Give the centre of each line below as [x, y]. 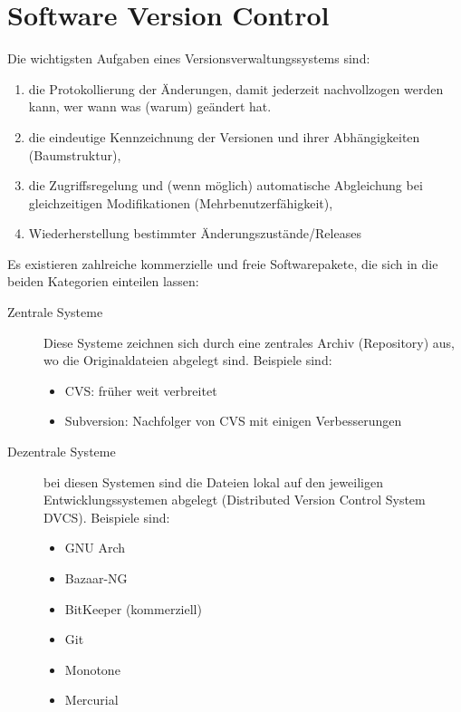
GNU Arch [95, 548]
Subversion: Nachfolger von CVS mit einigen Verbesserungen [233, 421]
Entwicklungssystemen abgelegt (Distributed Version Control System [235, 500]
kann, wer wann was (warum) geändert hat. [150, 106]
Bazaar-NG [96, 578]
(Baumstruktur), [75, 154]
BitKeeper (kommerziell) [133, 608]
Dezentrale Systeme [62, 452]
